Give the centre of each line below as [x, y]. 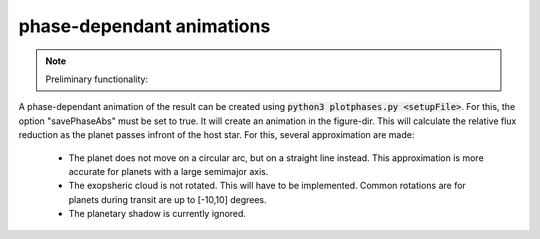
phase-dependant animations [144, 26]
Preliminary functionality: [97, 79]
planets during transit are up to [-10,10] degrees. [167, 199]
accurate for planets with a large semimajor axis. [168, 171]
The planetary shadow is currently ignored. [157, 214]
